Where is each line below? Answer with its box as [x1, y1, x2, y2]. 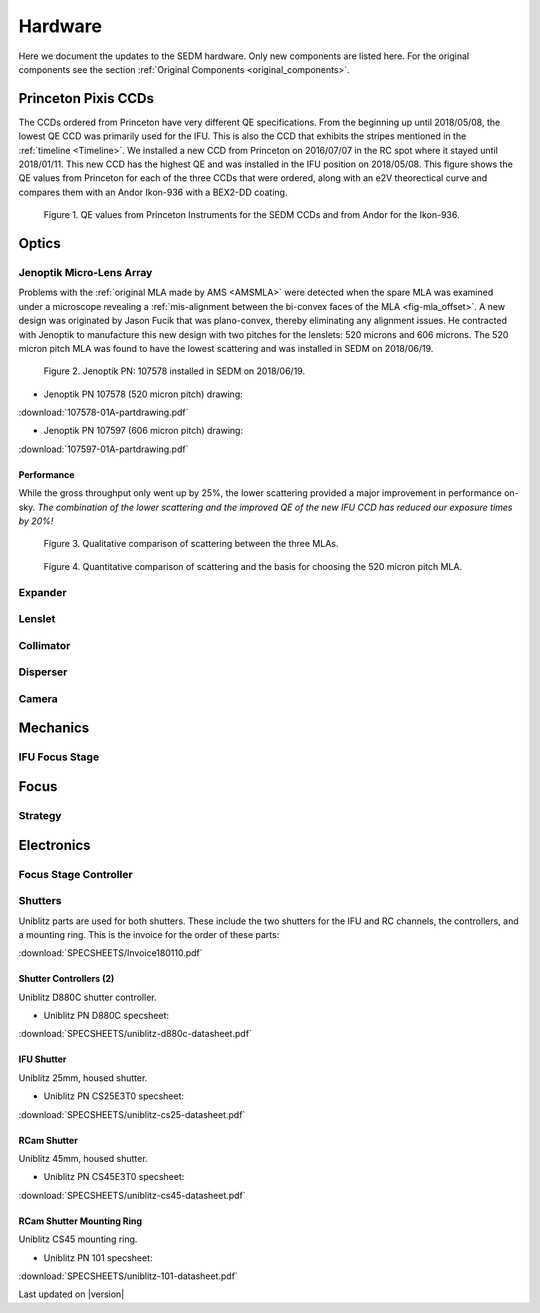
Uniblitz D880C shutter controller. [18, 991, 157, 1003]
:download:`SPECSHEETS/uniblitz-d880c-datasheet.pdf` [18, 1028, 252, 1040]
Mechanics [18, 720, 90, 737]
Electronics [18, 836, 91, 854]
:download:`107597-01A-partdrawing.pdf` [18, 443, 189, 455]
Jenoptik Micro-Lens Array [18, 265, 153, 279]
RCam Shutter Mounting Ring [18, 1215, 143, 1227]
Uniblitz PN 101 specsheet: [43, 1251, 153, 1264]
